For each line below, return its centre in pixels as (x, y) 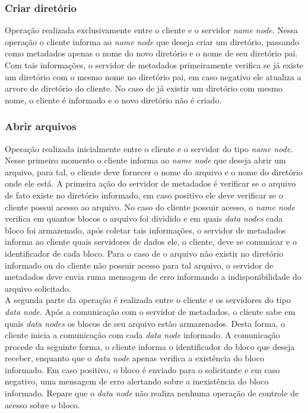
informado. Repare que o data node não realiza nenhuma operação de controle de (152, 393)
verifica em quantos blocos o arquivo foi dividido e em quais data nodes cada (144, 218)
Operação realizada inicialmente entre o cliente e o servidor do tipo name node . (149, 148)
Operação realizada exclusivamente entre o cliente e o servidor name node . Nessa (152, 30)
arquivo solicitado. (38, 288)
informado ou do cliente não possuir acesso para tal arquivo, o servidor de (139, 265)
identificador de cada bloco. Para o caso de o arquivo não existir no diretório (144, 253)
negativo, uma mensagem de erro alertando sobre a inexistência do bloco (137, 381)
